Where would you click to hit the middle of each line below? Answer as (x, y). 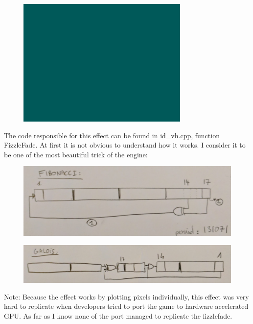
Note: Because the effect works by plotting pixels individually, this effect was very (126, 296)
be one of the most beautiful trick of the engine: (76, 154)
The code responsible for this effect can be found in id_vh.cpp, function (112, 135)
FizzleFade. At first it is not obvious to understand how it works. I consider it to (125, 145)
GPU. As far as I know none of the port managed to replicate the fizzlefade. (118, 315)
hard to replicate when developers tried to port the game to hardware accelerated (126, 306)
